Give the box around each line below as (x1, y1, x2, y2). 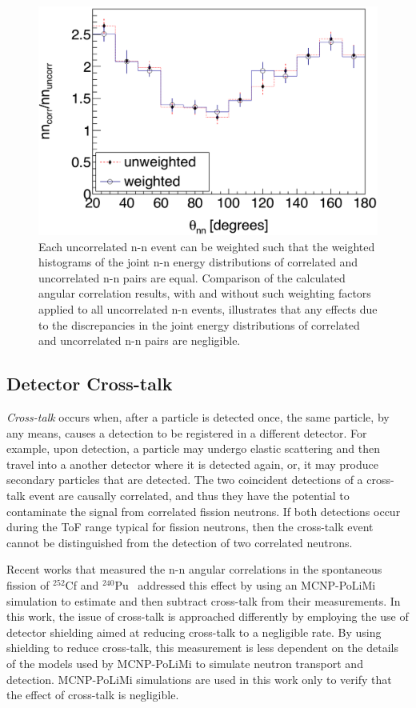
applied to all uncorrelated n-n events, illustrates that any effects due (38, 301, 378, 318)
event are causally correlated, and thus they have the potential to (29, 487, 350, 504)
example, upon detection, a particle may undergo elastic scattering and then (6, 440, 380, 457)
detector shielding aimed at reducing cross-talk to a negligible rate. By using (6, 623, 382, 640)
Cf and (65, 577, 99, 593)
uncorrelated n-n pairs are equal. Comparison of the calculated (38, 269, 346, 286)
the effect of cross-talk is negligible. (6, 686, 179, 703)
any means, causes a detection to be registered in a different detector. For (6, 424, 367, 441)
